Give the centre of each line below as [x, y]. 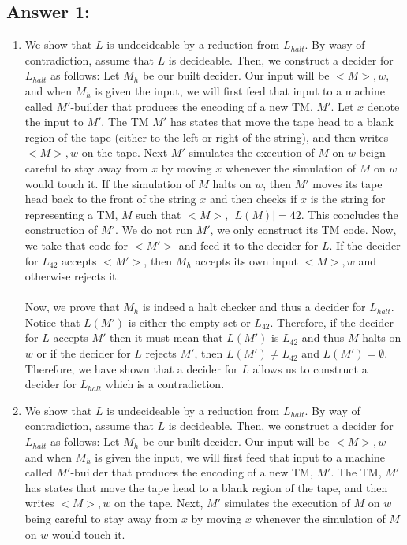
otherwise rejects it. [72, 276]
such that [159, 214]
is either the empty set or [189, 322]
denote [383, 106]
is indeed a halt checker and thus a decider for [254, 307]
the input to [54, 122]
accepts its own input [246, 260]
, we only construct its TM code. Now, [303, 230]
